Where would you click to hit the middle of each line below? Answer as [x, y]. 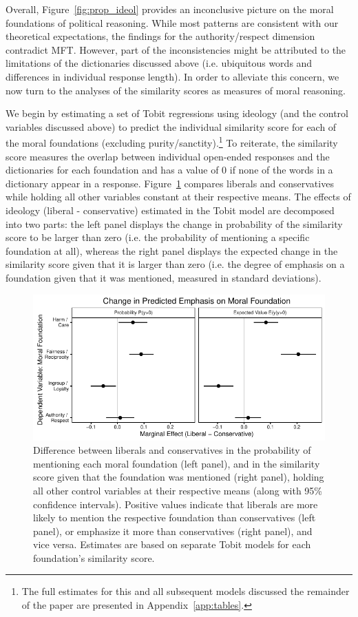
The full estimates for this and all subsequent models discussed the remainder [186, 591]
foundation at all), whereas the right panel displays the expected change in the [172, 250]
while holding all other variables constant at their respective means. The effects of [178, 197]
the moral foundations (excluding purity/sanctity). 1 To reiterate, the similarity [172, 142]
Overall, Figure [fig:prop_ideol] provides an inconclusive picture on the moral [170, 9]
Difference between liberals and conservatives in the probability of [172, 450]
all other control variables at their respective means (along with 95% [178, 490]
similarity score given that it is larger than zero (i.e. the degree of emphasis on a [175, 264]
